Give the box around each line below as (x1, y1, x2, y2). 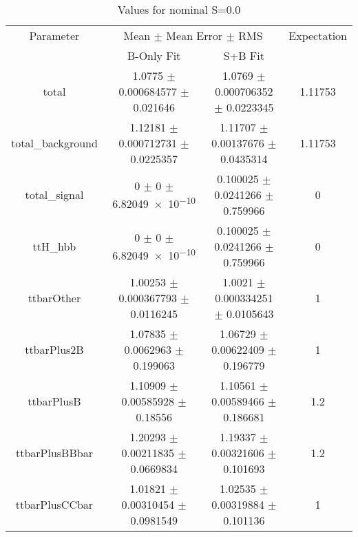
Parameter (29, 28, 80, 43)
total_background (11, 135, 98, 151)
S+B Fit (223, 48, 264, 63)
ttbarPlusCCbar (15, 496, 94, 512)
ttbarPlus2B (25, 341, 84, 357)
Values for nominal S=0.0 (117, 1, 241, 17)
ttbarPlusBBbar (15, 445, 93, 461)
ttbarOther (28, 290, 81, 306)
